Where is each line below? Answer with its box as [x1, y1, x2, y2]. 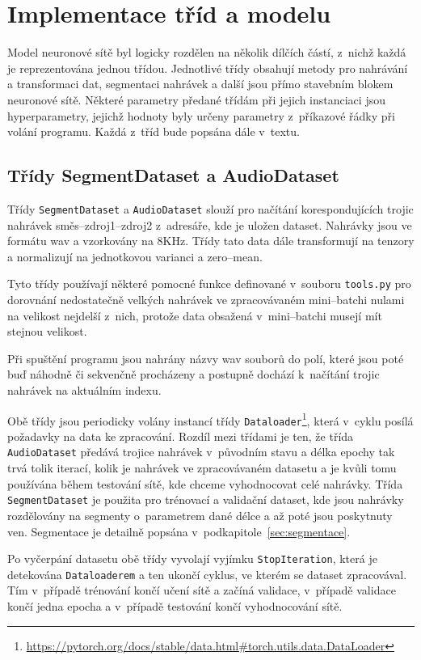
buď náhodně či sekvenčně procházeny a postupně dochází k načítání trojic [7, 366, 380, 383]
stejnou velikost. [7, 323, 87, 340]
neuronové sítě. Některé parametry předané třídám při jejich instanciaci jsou [7, 91, 385, 108]
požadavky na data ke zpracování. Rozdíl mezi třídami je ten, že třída [7, 427, 354, 444]
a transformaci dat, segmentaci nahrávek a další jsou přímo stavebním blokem [7, 75, 394, 92]
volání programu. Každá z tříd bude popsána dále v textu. [7, 123, 300, 140]
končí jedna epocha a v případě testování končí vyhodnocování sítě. [7, 598, 343, 615]
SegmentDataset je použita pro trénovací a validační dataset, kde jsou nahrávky [7, 491, 404, 508]
